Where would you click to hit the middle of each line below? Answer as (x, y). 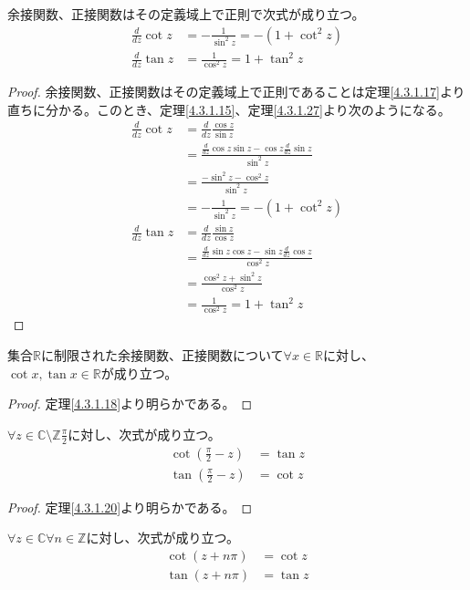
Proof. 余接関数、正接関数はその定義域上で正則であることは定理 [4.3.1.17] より (236, 92)
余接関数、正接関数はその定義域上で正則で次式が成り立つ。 (186, 14)
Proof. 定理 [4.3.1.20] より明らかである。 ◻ (130, 507)
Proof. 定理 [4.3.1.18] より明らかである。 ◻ (130, 404)
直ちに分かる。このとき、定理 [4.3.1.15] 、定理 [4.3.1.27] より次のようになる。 (229, 109)
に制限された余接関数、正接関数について (162, 355)
